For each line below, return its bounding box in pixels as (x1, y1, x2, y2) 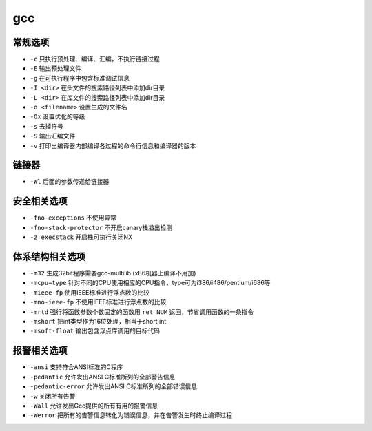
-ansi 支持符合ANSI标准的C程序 (30, 363, 123, 371)
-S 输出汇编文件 (30, 132, 76, 140)
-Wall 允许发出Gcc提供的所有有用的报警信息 (30, 401, 158, 410)
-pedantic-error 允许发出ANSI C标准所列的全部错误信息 (30, 382, 198, 390)
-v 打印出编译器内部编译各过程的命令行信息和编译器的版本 (30, 141, 196, 149)
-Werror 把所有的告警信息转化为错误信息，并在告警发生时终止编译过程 (30, 411, 232, 419)
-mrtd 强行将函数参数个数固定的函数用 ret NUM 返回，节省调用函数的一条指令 (30, 307, 254, 316)
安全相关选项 (12, 196, 68, 207)
